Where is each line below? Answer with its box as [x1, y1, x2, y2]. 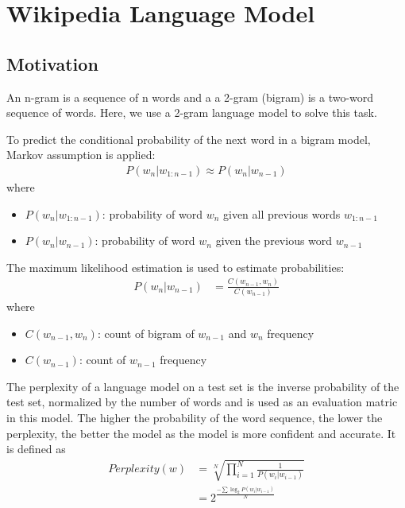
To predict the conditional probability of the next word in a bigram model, [6, 130, 371, 147]
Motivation [6, 51, 98, 76]
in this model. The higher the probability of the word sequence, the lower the [6, 409, 383, 425]
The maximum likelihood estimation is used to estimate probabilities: [6, 258, 345, 275]
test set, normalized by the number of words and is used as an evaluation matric [6, 394, 398, 410]
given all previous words [222, 205, 341, 222]
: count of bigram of [97, 324, 195, 341]
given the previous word [215, 232, 333, 249]
